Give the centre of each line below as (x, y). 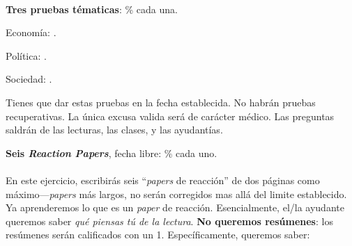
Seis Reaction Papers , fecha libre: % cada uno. (112, 153)
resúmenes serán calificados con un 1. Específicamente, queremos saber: (158, 235)
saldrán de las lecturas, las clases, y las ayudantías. (114, 130)
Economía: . (31, 32)
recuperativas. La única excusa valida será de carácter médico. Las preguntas (170, 116)
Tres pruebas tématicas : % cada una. (92, 9)
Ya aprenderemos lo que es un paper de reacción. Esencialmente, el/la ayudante (175, 207)
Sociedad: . (29, 79)
